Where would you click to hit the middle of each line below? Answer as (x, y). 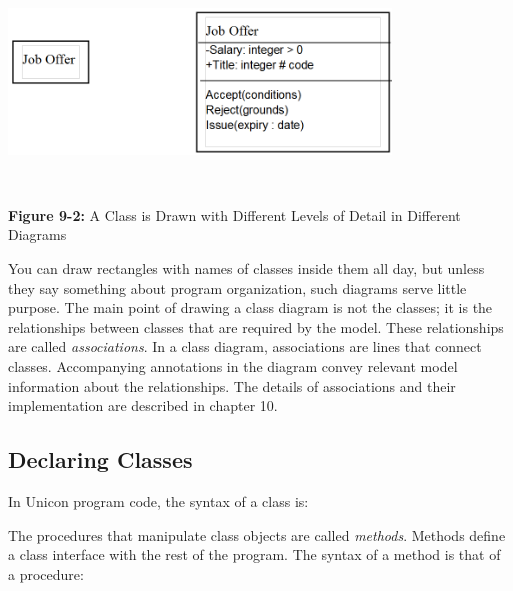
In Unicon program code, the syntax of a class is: (158, 500)
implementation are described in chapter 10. (143, 405)
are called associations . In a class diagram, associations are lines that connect (245, 346)
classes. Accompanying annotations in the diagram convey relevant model (233, 365)
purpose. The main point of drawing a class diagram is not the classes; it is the (250, 307)
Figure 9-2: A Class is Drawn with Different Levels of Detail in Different (234, 214)
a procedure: (46, 573)
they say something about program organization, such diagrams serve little (237, 287)
